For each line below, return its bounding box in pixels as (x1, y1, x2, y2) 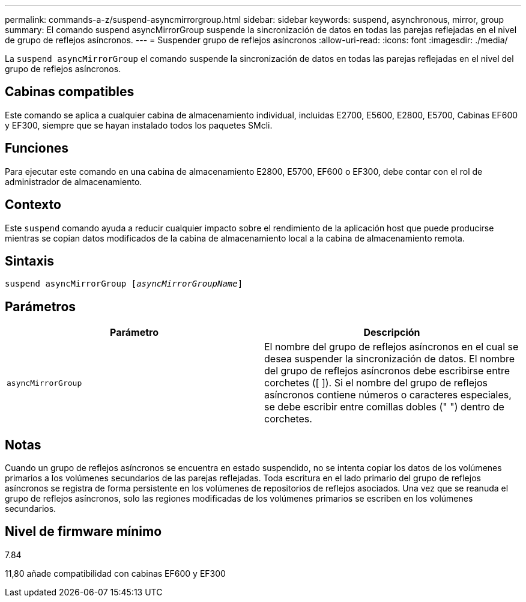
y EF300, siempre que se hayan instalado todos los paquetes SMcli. (5, 120, 273, 130)
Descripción (363, 326, 420, 339)
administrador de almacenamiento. (5, 176, 142, 187)
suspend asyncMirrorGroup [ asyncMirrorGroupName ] (5, 279, 243, 289)
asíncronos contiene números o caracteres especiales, (264, 389, 512, 401)
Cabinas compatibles (5, 84, 135, 100)
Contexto (5, 197, 61, 213)
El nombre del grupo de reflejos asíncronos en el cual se (264, 341, 519, 353)
